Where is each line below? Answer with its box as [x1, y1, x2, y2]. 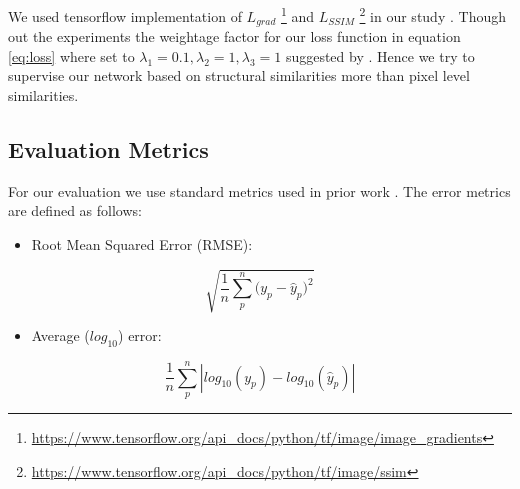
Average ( [31, 325, 90, 346]
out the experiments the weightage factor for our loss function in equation [8, 26, 461, 47]
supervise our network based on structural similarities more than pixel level [8, 65, 470, 86]
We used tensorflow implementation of [8, 5, 242, 26]
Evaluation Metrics [8, 133, 209, 164]
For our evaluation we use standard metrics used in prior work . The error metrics [8, 180, 511, 201]
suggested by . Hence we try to [285, 45, 475, 66]
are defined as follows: [8, 200, 142, 221]
